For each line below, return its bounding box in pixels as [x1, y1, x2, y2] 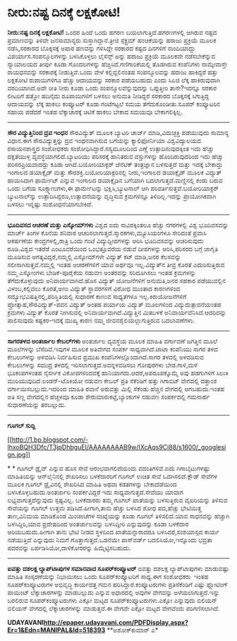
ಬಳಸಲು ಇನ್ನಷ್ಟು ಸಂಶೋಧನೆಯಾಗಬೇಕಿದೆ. [7, 199, 93, 208]
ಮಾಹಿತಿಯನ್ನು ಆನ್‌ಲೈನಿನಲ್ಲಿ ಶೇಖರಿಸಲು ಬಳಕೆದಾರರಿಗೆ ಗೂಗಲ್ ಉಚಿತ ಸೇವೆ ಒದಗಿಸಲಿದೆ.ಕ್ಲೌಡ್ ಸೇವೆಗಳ [7, 471, 217, 481]
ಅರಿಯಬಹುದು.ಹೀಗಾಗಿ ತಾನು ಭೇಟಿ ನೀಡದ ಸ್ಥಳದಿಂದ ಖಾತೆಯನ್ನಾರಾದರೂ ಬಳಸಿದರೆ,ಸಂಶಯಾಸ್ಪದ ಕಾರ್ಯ [7, 527, 220, 536]
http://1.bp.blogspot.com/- [11, 435, 89, 444]
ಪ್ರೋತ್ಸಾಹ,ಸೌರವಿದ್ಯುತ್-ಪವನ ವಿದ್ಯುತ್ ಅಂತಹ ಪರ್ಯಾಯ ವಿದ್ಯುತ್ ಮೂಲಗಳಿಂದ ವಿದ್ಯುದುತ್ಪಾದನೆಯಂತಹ [7, 300, 221, 308]
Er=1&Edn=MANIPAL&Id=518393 [7, 625, 106, 634]
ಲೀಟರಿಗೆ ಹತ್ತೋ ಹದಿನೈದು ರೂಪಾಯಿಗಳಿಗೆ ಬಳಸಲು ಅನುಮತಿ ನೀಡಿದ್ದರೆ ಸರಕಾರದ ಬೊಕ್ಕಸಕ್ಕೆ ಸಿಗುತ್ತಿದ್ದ [7, 91, 209, 100]
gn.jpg [7, 450, 26, 459]
